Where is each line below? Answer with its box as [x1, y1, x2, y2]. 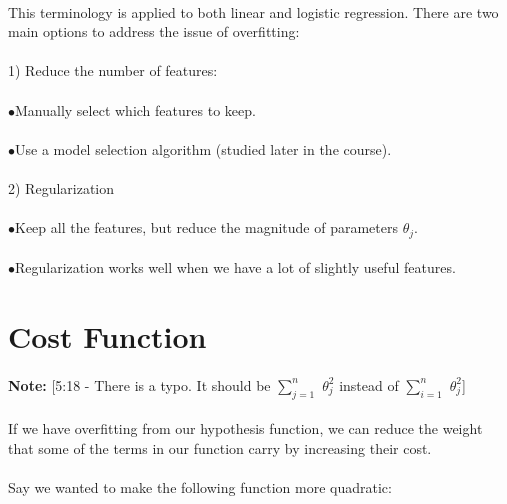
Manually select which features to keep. [15, 99, 256, 120]
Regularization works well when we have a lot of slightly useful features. [15, 257, 456, 278]
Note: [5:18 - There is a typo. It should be [8, 374, 271, 395]
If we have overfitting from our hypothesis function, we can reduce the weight [8, 418, 483, 439]
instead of [339, 374, 399, 395]
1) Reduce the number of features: [8, 60, 218, 81]
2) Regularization [8, 177, 115, 198]
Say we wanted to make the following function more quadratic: [8, 476, 392, 497]
